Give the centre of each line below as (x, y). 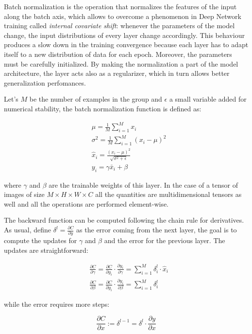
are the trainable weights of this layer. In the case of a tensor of (143, 185)
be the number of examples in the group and (96, 99)
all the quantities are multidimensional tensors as (168, 194)
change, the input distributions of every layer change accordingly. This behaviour (124, 35)
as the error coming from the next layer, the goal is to (157, 229)
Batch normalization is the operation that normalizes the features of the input (120, 6)
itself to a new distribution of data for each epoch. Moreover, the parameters (118, 54)
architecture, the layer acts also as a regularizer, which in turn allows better (117, 73)
